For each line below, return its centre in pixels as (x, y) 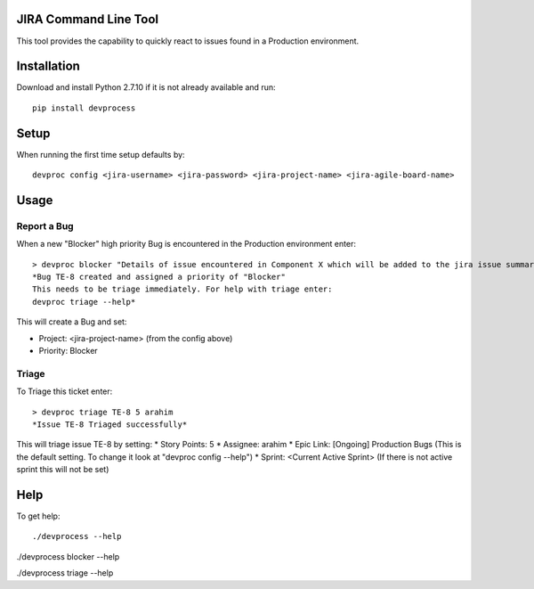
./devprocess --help (77, 536)
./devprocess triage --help (65, 573)
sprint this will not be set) (63, 470)
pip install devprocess (84, 108)
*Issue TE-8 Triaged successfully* (110, 424)
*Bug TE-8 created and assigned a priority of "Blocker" (159, 277)
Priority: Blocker (68, 351)
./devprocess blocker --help (68, 556)
